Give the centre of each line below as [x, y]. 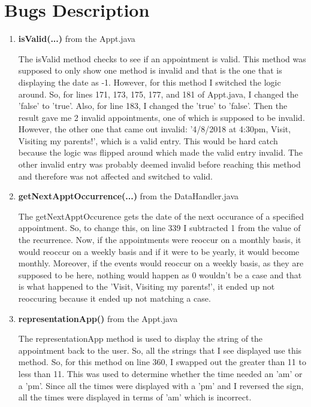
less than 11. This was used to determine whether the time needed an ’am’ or [160, 373]
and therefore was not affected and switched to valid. [115, 176]
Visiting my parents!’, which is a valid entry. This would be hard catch [148, 140]
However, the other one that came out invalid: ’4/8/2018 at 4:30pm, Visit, [155, 129]
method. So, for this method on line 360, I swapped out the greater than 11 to [162, 362]
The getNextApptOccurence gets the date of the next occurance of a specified [161, 216]
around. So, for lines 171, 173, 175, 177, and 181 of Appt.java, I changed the [158, 94]
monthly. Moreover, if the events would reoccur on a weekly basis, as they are [161, 263]
